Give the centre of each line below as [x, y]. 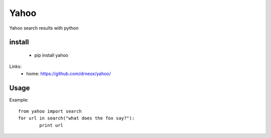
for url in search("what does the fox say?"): [77, 118]
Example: [19, 99]
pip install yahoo [51, 55]
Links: [16, 66]
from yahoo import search [50, 111]
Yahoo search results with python [44, 28]
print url [51, 125]
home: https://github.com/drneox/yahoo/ [69, 73]
